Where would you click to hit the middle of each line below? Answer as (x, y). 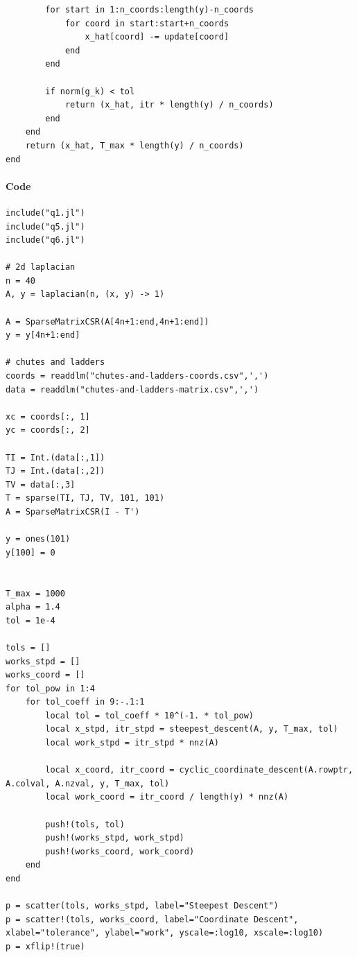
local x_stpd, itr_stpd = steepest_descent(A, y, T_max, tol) (192, 729)
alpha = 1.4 (33, 607)
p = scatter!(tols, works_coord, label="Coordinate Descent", (152, 919)
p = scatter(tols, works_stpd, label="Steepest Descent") (142, 906)
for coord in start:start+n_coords (147, 23)
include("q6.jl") (45, 240)
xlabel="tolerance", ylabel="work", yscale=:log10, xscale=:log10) (165, 933)
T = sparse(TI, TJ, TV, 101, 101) (85, 498)
